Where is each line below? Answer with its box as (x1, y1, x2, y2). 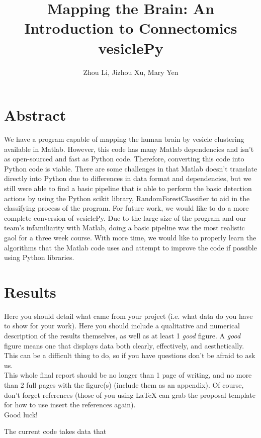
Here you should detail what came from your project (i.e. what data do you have (4, 310, 253, 321)
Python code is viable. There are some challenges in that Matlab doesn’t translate (4, 163, 257, 173)
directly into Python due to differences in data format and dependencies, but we (4, 173, 251, 184)
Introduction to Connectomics (24, 18, 237, 38)
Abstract (4, 105, 66, 125)
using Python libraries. (4, 252, 74, 262)
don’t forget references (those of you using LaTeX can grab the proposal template (4, 389, 256, 400)
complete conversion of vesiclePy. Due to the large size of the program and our (4, 212, 246, 223)
